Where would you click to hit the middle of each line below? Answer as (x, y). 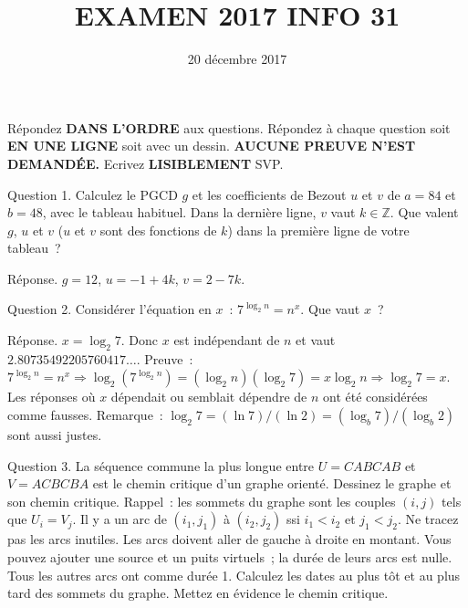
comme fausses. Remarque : (85, 415)
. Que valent (424, 212)
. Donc (140, 340)
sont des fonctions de (158, 230)
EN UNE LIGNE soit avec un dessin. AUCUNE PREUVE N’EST (212, 146)
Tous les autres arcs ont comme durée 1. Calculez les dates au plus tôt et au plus (234, 575)
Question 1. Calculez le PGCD (93, 194)
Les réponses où (52, 397)
